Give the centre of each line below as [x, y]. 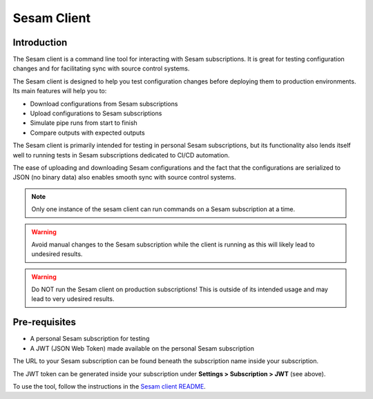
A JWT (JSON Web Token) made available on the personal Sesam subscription [142, 348]
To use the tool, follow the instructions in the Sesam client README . [109, 386]
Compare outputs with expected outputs [87, 133]
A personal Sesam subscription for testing [90, 339]
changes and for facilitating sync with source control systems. [101, 68]
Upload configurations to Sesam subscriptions [96, 113]
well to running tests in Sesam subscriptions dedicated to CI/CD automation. [121, 155]
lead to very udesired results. [73, 299]
